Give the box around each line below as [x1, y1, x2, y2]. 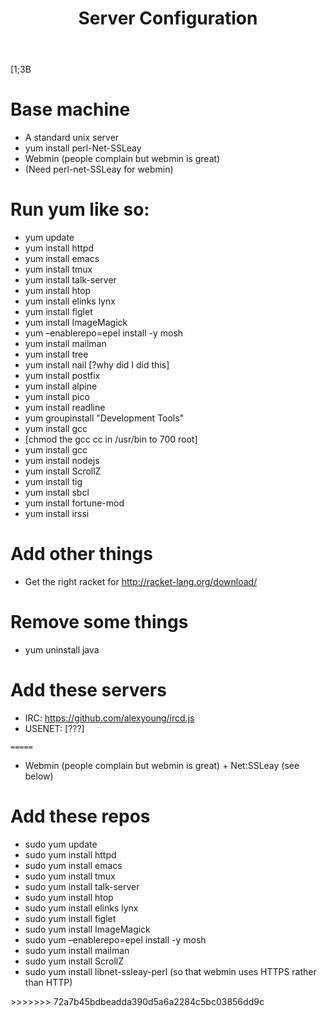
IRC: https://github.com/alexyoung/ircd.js [24, 712, 195, 724]
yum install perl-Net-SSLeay [24, 142, 142, 154]
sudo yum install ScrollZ [24, 955, 124, 967]
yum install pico [24, 391, 90, 403]
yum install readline [24, 402, 106, 414]
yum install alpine [24, 380, 98, 392]
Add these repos [10, 805, 151, 828]
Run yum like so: [10, 198, 150, 221]
